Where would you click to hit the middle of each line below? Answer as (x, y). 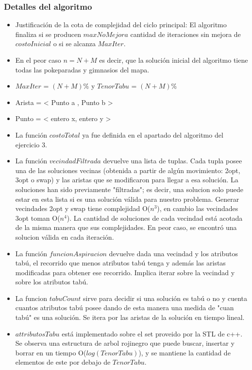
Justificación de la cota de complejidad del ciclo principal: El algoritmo (121, 25)
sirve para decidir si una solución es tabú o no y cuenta (165, 298)
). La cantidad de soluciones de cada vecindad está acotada (155, 218)
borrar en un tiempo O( (51, 352)
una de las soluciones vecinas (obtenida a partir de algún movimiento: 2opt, (128, 170)
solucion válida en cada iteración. (65, 237)
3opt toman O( (38, 218)
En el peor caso (38, 60)
